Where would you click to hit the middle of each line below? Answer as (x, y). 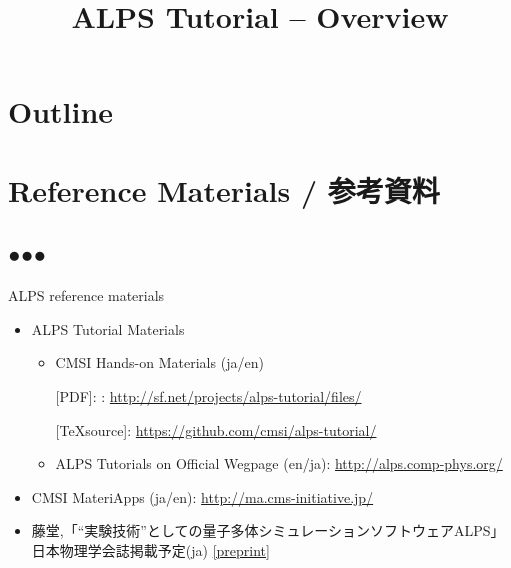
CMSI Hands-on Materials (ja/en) (159, 362)
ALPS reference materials (86, 295)
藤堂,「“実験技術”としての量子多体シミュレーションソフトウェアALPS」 (268, 530)
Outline (61, 111)
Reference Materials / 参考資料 (224, 189)
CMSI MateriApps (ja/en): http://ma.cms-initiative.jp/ (202, 496)
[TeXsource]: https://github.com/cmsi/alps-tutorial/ (216, 429)
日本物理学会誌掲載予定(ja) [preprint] (150, 549)
